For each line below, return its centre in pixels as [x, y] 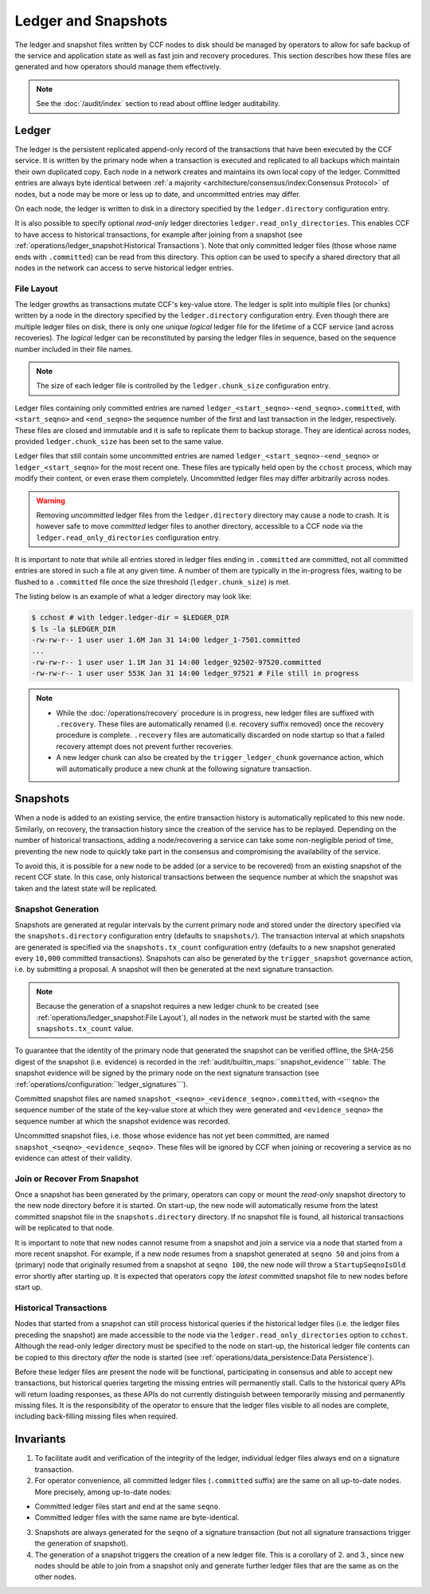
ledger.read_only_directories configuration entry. [128, 537]
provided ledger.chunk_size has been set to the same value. [119, 441]
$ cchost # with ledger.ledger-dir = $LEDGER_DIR [130, 618]
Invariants [41, 1439]
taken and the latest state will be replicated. [86, 888]
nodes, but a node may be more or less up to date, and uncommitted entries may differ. [158, 194]
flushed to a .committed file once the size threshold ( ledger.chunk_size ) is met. [152, 581]
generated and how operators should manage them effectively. [118, 67]
